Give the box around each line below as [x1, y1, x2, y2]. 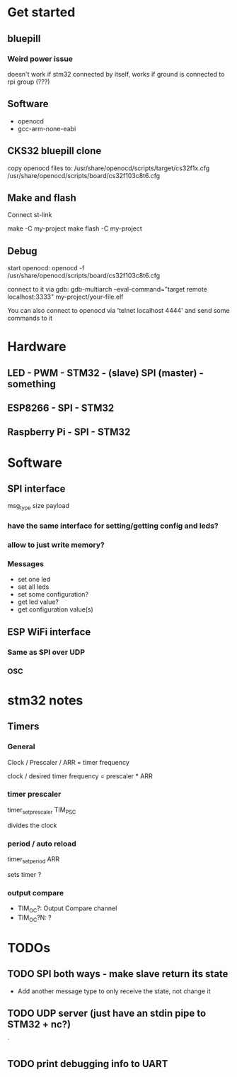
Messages [7, 559, 45, 569]
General [7, 742, 35, 752]
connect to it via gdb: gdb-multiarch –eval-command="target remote [7, 285, 207, 294]
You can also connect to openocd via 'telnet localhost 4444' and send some [7, 306, 230, 315]
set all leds [17, 582, 50, 591]
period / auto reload [7, 839, 76, 849]
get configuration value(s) [17, 605, 93, 614]
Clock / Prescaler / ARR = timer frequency [7, 758, 129, 766]
